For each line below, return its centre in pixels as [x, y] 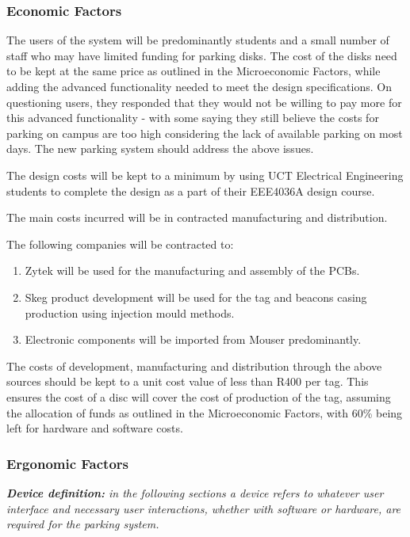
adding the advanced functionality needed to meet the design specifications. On [199, 86]
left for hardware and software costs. [95, 428]
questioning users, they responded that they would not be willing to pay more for [204, 102]
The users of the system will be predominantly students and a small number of [198, 40]
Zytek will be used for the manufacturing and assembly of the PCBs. [192, 270]
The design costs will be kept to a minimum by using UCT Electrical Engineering [205, 175]
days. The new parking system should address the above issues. [160, 149]
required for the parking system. [83, 524]
